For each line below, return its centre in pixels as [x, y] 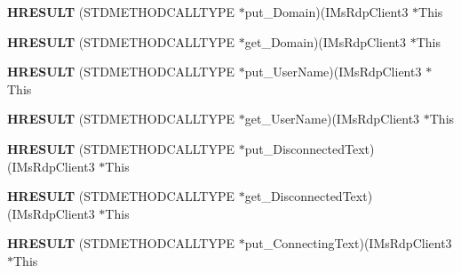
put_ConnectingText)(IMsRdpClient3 [348, 243]
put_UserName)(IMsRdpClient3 [333, 72]
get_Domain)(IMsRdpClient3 [326, 41]
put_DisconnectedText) [310, 148]
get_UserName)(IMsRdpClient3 [332, 119]
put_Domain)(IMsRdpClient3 [326, 12]
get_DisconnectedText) [309, 196]
